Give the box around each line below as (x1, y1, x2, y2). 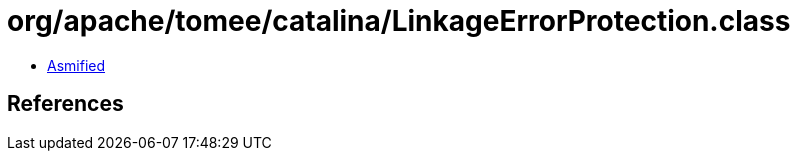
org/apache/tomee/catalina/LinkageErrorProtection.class (7, 4, 791, 38)
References (7, 91, 124, 117)
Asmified (47, 56, 106, 74)
